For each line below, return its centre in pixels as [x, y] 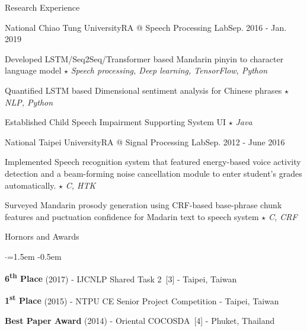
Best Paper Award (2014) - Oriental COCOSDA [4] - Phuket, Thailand [140, 320]
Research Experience [42, 7]
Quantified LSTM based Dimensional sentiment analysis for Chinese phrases [143, 90]
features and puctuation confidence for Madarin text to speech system [132, 216]
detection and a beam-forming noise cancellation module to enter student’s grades [153, 173]
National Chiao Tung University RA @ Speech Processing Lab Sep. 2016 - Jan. [146, 27]
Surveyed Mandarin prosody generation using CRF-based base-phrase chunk [143, 205]
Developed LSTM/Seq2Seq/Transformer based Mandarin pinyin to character [144, 58]
